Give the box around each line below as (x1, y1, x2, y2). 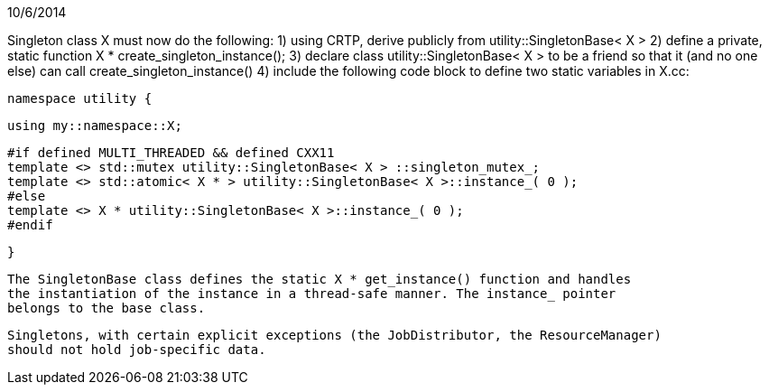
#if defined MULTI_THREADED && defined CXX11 (7, 145, 335, 160)
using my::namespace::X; (7, 118, 182, 133)
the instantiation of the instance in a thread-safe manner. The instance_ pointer (7, 286, 616, 301)
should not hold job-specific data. (7, 342, 266, 357)
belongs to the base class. (7, 301, 206, 315)
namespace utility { (7, 91, 153, 106)
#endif (7, 218, 53, 232)
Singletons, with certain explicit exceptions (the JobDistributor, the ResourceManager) (7, 328, 662, 342)
